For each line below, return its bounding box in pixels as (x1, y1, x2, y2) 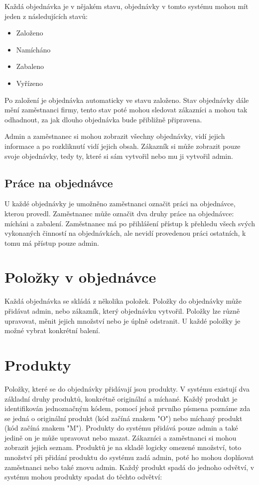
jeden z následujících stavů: (4, 10, 88, 21)
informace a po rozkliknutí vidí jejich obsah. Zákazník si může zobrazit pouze (4, 140, 241, 151)
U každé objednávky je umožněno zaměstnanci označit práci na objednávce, (4, 198, 236, 209)
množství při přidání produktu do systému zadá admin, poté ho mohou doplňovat (4, 452, 254, 463)
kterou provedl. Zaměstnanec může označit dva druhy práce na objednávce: (4, 208, 234, 218)
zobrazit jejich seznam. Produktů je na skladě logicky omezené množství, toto (4, 442, 242, 453)
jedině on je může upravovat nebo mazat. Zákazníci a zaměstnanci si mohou (4, 432, 237, 443)
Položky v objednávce (4, 267, 156, 287)
